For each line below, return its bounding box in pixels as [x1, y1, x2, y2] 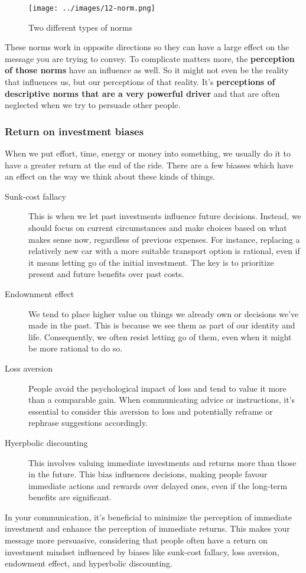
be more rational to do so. [28, 342, 123, 354]
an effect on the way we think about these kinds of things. [5, 170, 216, 183]
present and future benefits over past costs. [28, 268, 184, 280]
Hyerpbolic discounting [5, 436, 88, 448]
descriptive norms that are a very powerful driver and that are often [5, 87, 280, 99]
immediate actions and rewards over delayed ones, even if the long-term [28, 479, 288, 491]
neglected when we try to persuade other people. [5, 99, 181, 111]
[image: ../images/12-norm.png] [28, 4, 155, 12]
